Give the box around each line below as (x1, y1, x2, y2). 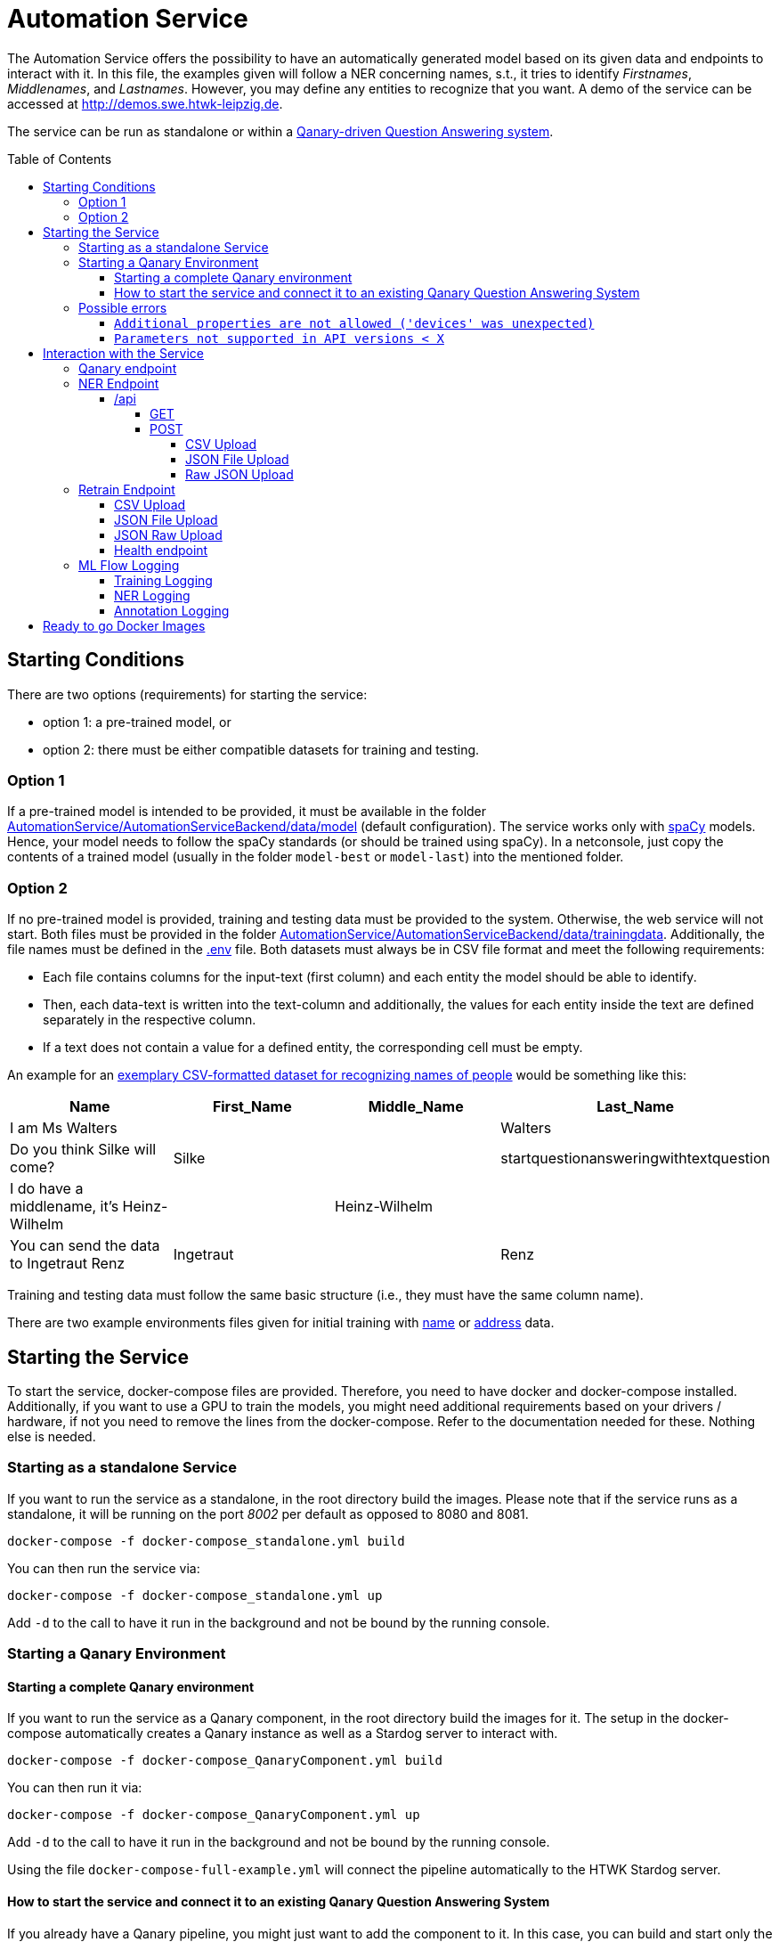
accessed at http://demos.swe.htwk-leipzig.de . (7, 95, 283, 111)
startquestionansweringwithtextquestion (500, 1149, 770, 1168)
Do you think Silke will (10, 1140, 157, 1159)
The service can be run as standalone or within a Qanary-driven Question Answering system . (7, 123, 554, 139)
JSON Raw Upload (114, 526, 223, 543)
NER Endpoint (78, 375, 159, 391)
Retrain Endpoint (78, 481, 175, 497)
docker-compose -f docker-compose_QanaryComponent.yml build (7, 1753, 442, 1768)
